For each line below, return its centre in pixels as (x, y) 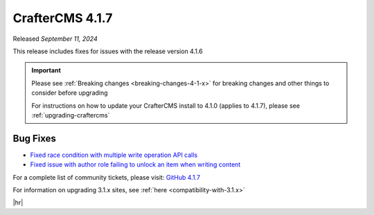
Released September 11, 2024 (55, 39)
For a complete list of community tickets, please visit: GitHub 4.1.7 (107, 177)
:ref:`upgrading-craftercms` (71, 115)
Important (46, 71)
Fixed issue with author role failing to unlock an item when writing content (135, 165)
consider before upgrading (70, 93)
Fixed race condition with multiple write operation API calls (114, 155)
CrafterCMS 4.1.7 (63, 18)
